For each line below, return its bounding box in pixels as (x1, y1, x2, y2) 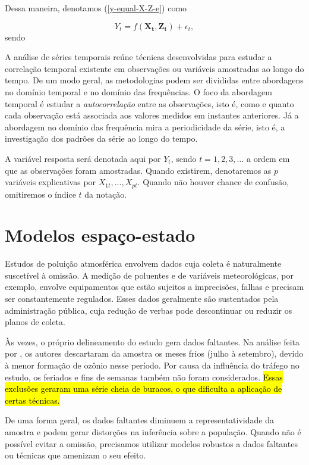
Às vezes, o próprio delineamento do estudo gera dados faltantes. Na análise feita (5, 335, 299, 348)
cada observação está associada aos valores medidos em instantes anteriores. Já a (5, 109, 299, 121)
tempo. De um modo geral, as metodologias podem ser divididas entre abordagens (5, 74, 304, 86)
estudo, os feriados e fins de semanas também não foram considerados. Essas (5, 370, 283, 383)
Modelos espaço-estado (5, 223, 196, 247)
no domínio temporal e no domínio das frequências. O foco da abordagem (5, 85, 272, 98)
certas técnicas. (5, 394, 60, 406)
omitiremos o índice (5, 188, 76, 200)
